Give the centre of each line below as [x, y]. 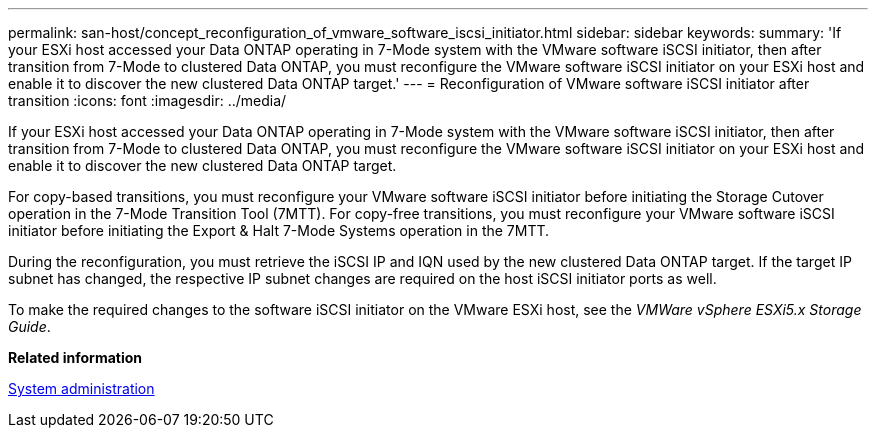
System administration [81, 388]
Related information [75, 357]
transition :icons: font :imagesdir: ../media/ [147, 100]
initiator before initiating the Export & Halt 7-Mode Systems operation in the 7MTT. [279, 230]
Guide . [29, 326]
